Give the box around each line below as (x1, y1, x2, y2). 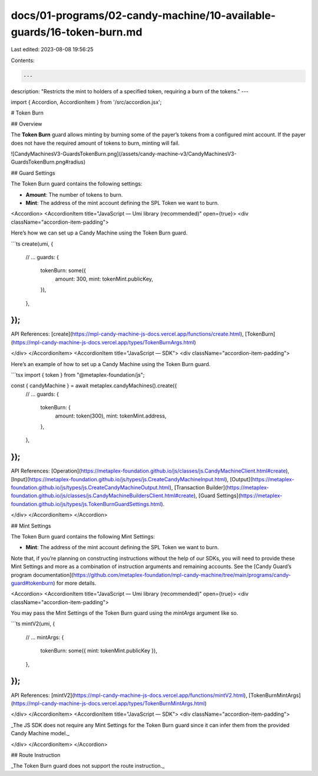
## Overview (11, 120, 42, 127)
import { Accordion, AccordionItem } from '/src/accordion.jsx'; (11, 99, 162, 106)
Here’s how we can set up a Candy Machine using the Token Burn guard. (11, 229, 188, 236)
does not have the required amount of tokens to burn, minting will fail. (11, 139, 180, 146)
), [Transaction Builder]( (169, 484, 227, 491)
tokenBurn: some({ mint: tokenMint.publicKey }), (40, 647, 157, 654)
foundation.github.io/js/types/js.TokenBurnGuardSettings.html (11, 500, 161, 507)
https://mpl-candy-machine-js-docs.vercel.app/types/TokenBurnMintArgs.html (12, 700, 206, 707)
